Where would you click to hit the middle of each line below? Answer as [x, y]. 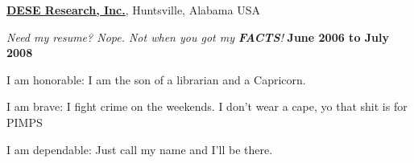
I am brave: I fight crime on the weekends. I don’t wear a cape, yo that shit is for [207, 106]
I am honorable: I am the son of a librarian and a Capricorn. [156, 79]
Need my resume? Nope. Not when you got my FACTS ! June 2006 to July [198, 37]
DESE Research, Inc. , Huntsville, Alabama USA [133, 10]
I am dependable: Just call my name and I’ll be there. [140, 149]
